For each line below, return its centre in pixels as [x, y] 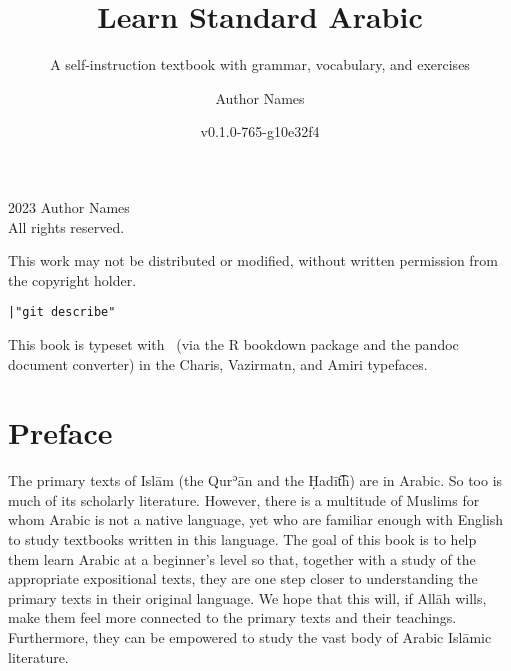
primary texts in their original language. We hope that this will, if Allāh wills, [247, 597]
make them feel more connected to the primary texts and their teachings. [232, 617]
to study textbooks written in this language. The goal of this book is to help [242, 539]
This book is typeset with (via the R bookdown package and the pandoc [233, 343]
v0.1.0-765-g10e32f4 [260, 131]
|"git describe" [62, 312]
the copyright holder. [72, 279]
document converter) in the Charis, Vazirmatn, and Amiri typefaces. [218, 363]
